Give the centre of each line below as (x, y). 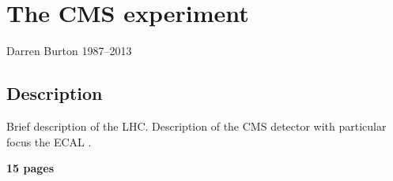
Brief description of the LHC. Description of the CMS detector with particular (196, 126)
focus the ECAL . (49, 141)
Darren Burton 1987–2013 (69, 51)
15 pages (30, 168)
